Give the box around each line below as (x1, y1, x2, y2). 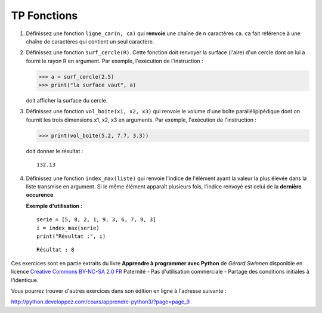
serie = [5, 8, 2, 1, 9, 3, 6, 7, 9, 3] (36, 216, 156, 223)
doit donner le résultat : (26, 147, 83, 154)
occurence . (26, 191, 55, 199)
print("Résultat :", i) (36, 233, 106, 240)
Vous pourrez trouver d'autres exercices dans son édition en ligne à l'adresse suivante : (11, 287, 227, 295)
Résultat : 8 (36, 246, 75, 253)
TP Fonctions (11, 9, 78, 22)
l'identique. (11, 276, 39, 283)
